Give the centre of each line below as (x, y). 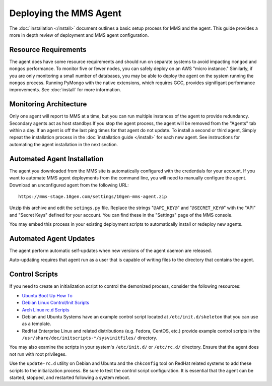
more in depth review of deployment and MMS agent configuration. (79, 35)
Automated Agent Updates (52, 239)
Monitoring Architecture (48, 104)
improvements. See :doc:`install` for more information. (65, 90)
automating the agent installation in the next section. (64, 144)
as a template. (37, 324)
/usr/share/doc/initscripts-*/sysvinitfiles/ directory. (90, 338)
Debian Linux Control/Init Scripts (56, 303)
